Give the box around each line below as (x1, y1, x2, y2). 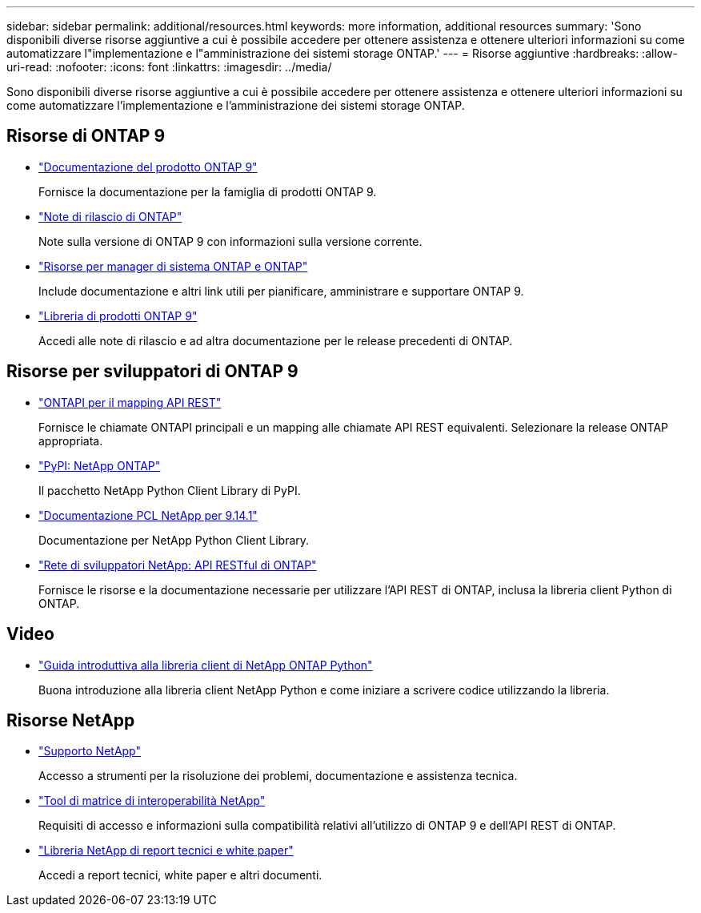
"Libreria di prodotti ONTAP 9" (38, 308, 198, 323)
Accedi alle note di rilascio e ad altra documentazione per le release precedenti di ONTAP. (38, 333, 513, 348)
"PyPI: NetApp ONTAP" (38, 458, 161, 473)
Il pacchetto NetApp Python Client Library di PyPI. (38, 483, 301, 497)
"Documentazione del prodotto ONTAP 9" (38, 159, 258, 174)
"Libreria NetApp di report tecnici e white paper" (38, 843, 294, 858)
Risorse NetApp (6, 710, 135, 730)
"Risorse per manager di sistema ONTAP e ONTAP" (38, 259, 308, 273)
